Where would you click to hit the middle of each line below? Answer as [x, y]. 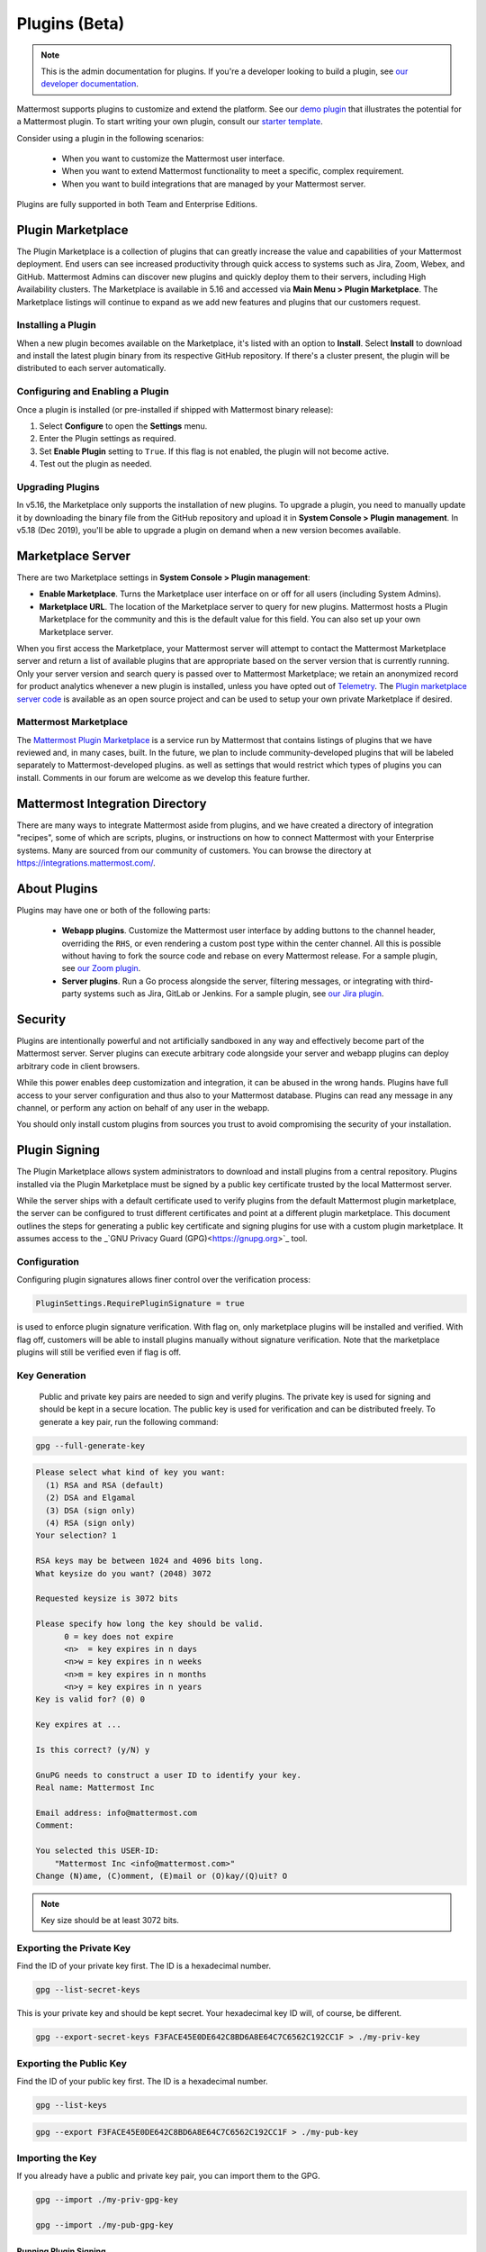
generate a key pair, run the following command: [129, 1421]
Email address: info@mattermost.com [117, 1812]
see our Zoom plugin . [101, 968]
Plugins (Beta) [71, 23]
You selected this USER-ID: [97, 1851]
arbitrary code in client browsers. [78, 1066]
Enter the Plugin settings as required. [108, 439]
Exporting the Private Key [74, 1948]
